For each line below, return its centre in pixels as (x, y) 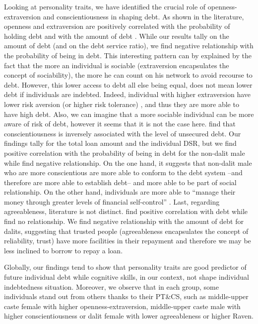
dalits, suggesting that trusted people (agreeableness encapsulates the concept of (126, 231)
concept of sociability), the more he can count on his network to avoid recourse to (128, 75)
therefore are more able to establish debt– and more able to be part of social (120, 182)
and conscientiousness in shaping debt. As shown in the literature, (143, 16)
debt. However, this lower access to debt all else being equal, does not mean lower (128, 84)
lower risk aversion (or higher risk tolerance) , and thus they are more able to (122, 104)
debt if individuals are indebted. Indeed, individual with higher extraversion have (128, 94)
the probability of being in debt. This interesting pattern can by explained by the (128, 55)
